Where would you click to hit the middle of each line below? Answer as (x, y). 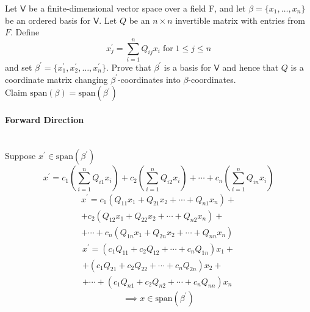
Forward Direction (45, 119)
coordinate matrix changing (56, 79)
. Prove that (129, 67)
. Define (25, 32)
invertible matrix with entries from (240, 20)
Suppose (20, 156)
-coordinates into (149, 79)
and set (19, 67)
